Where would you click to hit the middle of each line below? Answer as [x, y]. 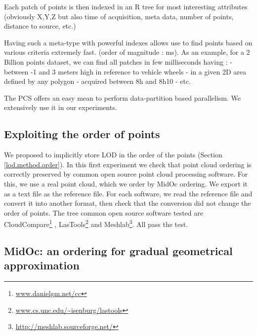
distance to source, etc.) [40, 26]
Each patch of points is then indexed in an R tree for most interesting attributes [126, 6]
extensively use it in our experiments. [61, 107]
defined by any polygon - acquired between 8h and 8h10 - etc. [98, 81]
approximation [42, 265]
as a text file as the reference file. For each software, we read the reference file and [128, 193]
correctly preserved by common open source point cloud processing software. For [126, 174]
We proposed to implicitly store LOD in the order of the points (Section [113, 155]
